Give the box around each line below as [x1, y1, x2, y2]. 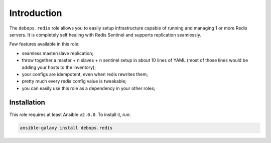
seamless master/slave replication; [22, 50, 94, 56]
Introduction [9, 7, 62, 18]
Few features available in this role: [9, 41, 80, 47]
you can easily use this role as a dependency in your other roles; [22, 85, 156, 91]
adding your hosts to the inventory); [22, 64, 96, 70]
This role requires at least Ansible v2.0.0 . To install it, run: [9, 111, 131, 117]
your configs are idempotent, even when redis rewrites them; [22, 71, 148, 77]
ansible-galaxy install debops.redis [20, 125, 113, 130]
